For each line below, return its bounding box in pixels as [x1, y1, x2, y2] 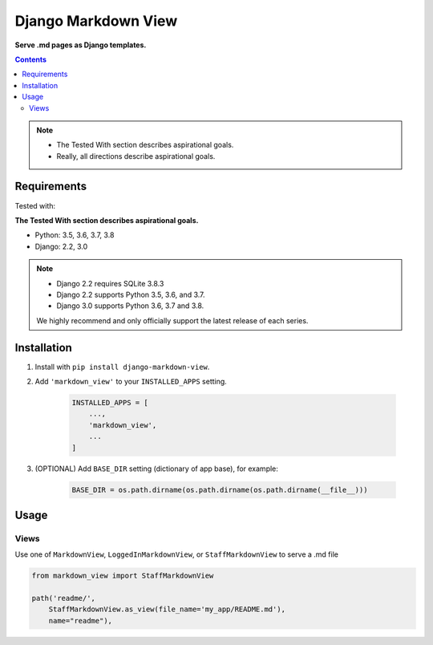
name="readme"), [48, 616, 112, 625]
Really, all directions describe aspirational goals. [56, 151, 216, 160]
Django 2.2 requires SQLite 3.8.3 [56, 278, 164, 288]
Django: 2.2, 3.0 [34, 241, 88, 251]
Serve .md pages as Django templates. [14, 40, 147, 50]
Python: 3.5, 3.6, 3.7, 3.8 [34, 230, 115, 240]
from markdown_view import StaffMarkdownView [31, 571, 214, 581]
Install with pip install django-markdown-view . [34, 362, 210, 371]
